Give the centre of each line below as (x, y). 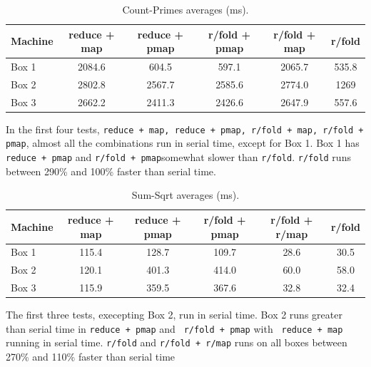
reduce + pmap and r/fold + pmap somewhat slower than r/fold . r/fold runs (178, 157)
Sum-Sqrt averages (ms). (185, 195)
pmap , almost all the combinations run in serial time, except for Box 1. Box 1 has (183, 143)
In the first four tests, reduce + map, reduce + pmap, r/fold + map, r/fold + (185, 129)
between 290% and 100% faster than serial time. (111, 171)
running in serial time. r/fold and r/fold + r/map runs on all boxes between (177, 342)
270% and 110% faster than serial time (91, 357)
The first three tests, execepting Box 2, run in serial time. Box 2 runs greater (174, 315)
